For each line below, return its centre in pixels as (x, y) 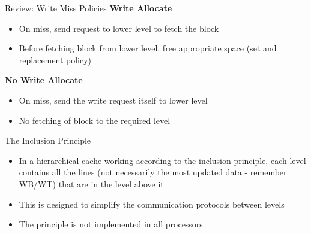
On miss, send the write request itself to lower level (113, 100)
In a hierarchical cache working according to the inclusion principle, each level (162, 160)
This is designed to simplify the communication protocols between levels (152, 204)
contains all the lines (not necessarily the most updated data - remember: (154, 172)
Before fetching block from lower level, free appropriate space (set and (148, 48)
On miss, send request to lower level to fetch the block (119, 28)
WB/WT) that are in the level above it (91, 183)
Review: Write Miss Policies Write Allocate (89, 8)
